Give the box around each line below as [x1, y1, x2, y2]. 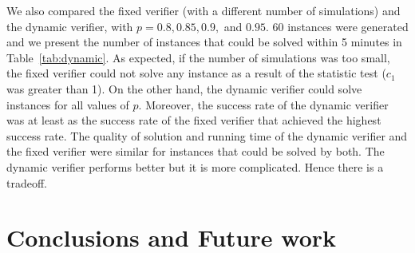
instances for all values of [6, 96, 129, 113]
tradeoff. [6, 174, 47, 191]
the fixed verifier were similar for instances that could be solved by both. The [6, 143, 385, 160]
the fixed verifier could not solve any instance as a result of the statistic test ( [6, 65, 386, 81]
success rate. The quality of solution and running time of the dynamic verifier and [6, 127, 408, 144]
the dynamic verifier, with [6, 18, 133, 34]
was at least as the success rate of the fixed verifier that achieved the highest [6, 112, 381, 128]
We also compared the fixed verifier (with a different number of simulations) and [6, 2, 401, 18]
